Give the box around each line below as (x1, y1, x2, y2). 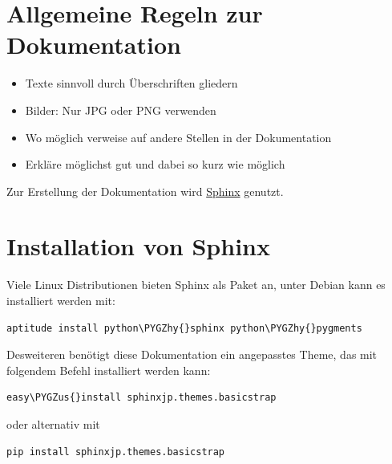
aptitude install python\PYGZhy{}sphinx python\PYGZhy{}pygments (6, 322, 362, 334)
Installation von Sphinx (6, 230, 270, 263)
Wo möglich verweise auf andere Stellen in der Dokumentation (25, 128, 332, 145)
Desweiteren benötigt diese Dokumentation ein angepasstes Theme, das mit (6, 346, 378, 363)
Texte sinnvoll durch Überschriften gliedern (25, 75, 238, 92)
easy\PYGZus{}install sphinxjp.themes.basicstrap (6, 392, 277, 404)
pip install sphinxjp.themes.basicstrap (6, 446, 225, 458)
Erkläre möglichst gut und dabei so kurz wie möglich (25, 156, 285, 173)
